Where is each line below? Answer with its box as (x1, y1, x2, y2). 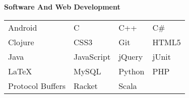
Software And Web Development (4, 2, 120, 12)
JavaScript (73, 50, 111, 62)
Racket (73, 79, 98, 91)
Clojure (8, 36, 34, 48)
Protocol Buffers (8, 79, 66, 91)
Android (8, 21, 37, 33)
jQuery (118, 50, 143, 62)
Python (118, 65, 145, 77)
